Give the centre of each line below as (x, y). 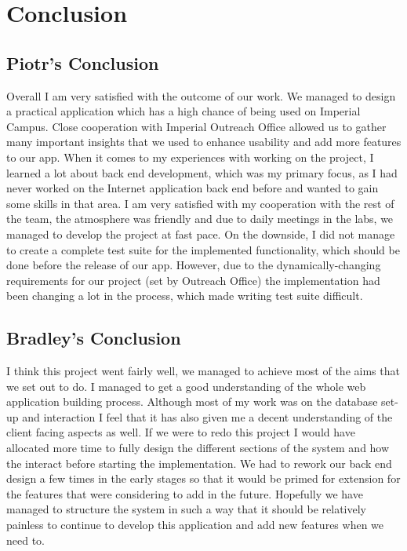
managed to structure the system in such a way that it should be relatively (186, 509)
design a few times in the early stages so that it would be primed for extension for (203, 478)
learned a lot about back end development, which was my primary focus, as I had (202, 172)
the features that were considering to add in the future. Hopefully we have (185, 493)
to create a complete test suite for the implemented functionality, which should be (203, 249)
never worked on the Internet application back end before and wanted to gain (193, 188)
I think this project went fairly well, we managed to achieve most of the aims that (203, 371)
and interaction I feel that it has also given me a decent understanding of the (207, 416)
